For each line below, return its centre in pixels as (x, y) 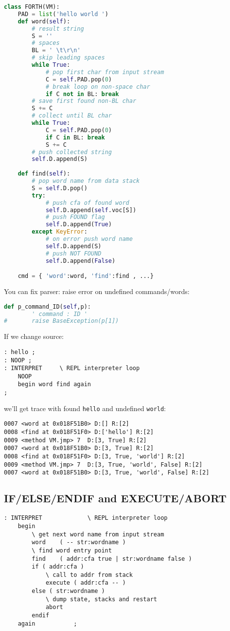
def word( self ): (44, 21)
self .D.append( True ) (79, 225)
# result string (58, 29)
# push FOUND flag (75, 217)
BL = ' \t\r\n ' (56, 50)
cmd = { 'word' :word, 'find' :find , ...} (86, 276)
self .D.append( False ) (80, 261)
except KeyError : (60, 232)
